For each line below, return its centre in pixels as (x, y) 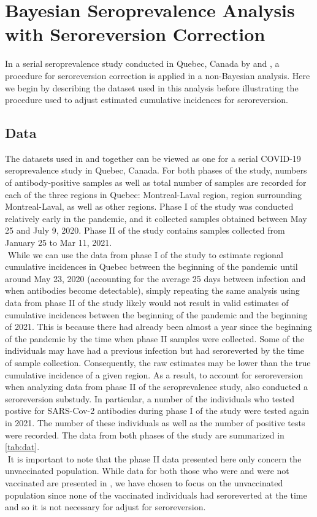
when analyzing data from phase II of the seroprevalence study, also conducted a (156, 387)
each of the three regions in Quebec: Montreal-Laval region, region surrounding (154, 194)
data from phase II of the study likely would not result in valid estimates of (147, 303)
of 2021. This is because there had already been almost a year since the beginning (158, 327)
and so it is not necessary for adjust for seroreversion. (105, 507)
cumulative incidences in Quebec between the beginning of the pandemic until (151, 266)
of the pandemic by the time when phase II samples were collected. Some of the (155, 338)
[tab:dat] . (22, 447)
